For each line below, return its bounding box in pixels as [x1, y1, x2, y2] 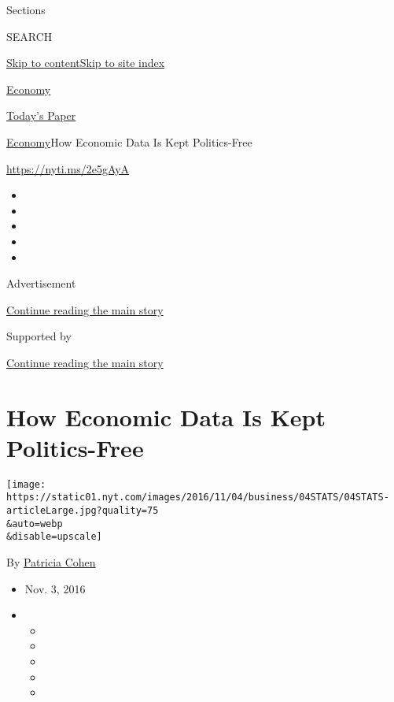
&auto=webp [6, 518, 63, 529]
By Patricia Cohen [6, 554, 96, 570]
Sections [6, 2, 46, 17]
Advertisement [6, 275, 76, 292]
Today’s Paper [6, 107, 76, 124]
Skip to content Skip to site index [6, 54, 165, 71]
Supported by [6, 328, 72, 344]
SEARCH [6, 28, 53, 44]
